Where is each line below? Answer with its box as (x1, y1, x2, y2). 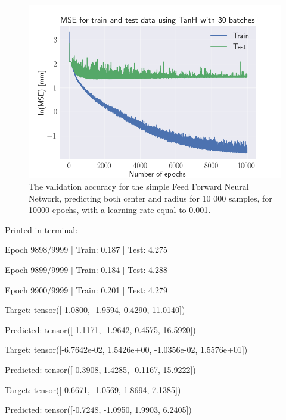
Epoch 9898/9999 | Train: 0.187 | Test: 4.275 (5, 243, 167, 256)
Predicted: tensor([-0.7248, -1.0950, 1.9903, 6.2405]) (5, 403, 192, 416)
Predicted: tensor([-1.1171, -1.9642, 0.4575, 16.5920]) (5, 323, 196, 336)
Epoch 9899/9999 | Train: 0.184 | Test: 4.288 (5, 264, 167, 276)
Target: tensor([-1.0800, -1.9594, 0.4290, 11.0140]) (5, 303, 185, 316)
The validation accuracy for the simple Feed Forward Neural (29, 180, 249, 193)
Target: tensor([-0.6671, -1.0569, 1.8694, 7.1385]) (5, 383, 181, 396)
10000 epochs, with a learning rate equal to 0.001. (29, 203, 211, 216)
